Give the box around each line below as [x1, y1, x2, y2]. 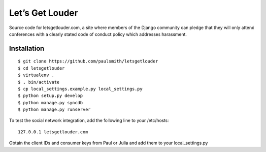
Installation [9, 44, 44, 53]
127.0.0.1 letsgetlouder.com [18, 129, 88, 135]
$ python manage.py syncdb [18, 100, 83, 105]
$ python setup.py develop [18, 93, 83, 98]
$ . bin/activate [18, 79, 60, 85]
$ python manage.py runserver [18, 107, 91, 113]
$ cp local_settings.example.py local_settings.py [18, 86, 143, 91]
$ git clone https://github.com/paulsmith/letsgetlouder [18, 59, 159, 64]
